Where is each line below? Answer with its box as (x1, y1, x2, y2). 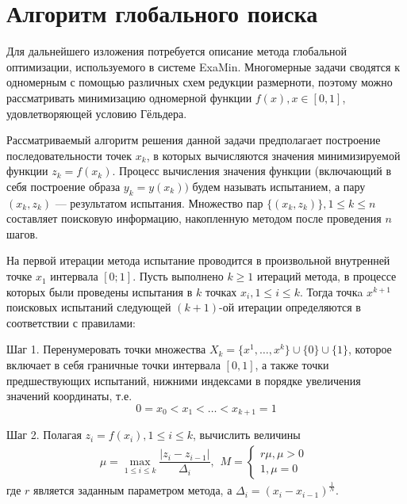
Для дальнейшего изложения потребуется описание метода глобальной (6, 43, 347, 59)
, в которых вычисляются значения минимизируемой (146, 147, 401, 163)
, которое (347, 341, 392, 357)
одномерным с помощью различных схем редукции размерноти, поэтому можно (6, 74, 393, 90)
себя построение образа (6, 178, 121, 194)
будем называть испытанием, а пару (192, 178, 366, 194)
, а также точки (255, 357, 329, 373)
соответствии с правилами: (6, 314, 136, 330)
